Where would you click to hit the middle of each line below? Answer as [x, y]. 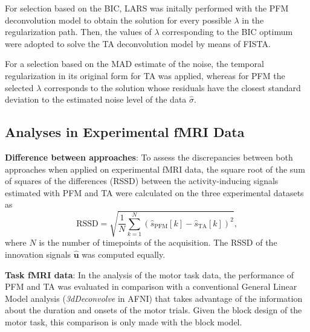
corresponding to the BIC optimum [228, 32]
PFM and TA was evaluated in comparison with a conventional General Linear [151, 286]
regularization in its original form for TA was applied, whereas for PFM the [145, 75]
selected [19, 87]
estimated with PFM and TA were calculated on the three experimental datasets [154, 192]
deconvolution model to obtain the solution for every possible [118, 20]
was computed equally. [124, 254]
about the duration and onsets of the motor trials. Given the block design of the [153, 310]
